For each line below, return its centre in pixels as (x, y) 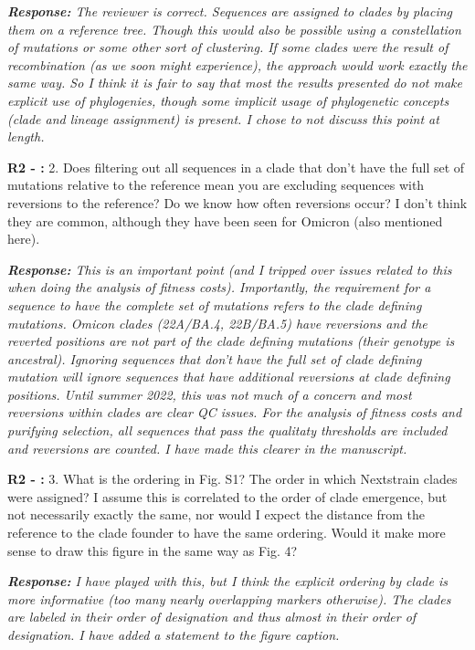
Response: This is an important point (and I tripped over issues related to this (230, 269)
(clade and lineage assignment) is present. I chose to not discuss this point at (223, 118)
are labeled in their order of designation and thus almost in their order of (212, 617)
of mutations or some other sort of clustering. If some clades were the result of (228, 47)
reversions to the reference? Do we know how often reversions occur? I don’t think (237, 202)
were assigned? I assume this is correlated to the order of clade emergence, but (227, 496)
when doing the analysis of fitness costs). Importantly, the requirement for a (219, 287)
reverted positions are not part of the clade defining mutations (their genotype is (231, 341)
